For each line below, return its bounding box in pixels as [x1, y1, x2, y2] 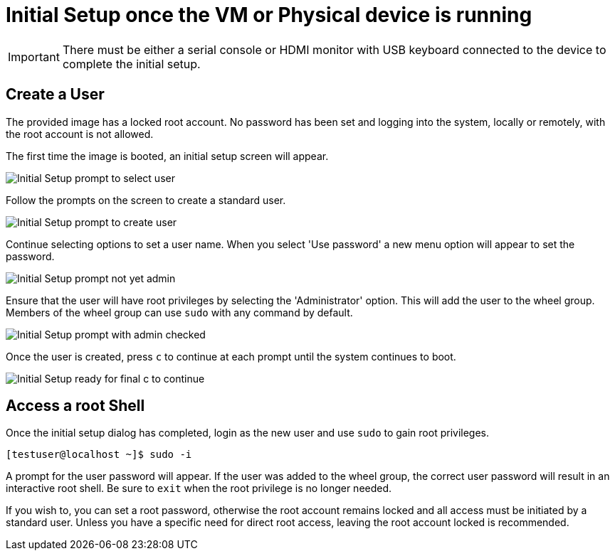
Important [8, 49, 60, 64]
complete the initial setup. [62, 56, 201, 71]
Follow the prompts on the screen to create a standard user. [6, 193, 286, 206]
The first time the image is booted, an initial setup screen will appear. [6, 149, 329, 162]
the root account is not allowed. [6, 127, 154, 140]
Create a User [6, 85, 105, 104]
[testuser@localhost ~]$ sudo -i [6, 449, 192, 461]
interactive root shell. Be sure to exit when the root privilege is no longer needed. [6, 482, 392, 495]
